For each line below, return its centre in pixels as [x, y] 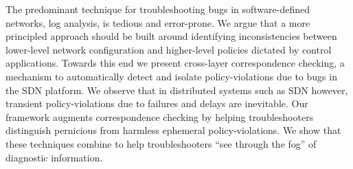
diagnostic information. [54, 157]
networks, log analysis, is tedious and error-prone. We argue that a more [158, 22]
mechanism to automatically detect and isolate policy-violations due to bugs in [171, 76]
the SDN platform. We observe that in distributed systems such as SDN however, [177, 90]
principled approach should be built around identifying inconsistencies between [171, 36]
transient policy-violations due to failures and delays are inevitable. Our [157, 103]
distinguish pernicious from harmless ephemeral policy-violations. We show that [173, 130]
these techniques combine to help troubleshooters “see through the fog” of [161, 143]
